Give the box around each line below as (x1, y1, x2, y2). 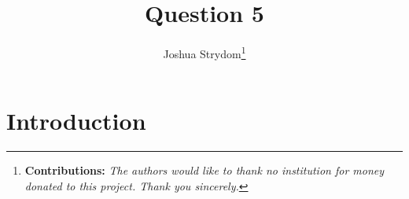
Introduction (6, 105, 146, 137)
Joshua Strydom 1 (163, 43, 246, 61)
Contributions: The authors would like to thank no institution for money (24, 162, 385, 179)
